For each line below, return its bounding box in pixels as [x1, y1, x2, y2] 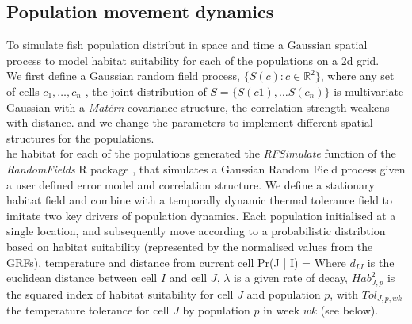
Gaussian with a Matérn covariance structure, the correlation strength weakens [6, 98, 390, 115]
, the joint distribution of [85, 82, 207, 99]
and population [246, 285, 321, 302]
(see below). [320, 302, 379, 318]
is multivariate [334, 82, 404, 99]
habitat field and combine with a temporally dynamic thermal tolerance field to [6, 192, 393, 208]
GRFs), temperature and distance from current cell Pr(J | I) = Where [6, 253, 346, 270]
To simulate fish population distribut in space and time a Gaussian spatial [6, 36, 368, 53]
